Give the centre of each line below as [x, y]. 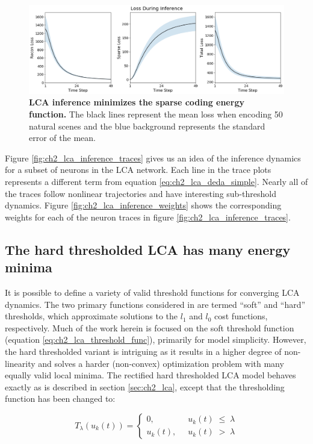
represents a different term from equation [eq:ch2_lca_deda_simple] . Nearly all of [156, 181]
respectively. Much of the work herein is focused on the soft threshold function [150, 327]
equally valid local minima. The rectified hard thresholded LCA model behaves [150, 375]
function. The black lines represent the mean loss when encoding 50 [156, 114]
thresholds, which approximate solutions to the [91, 316]
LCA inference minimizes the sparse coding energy [137, 102]
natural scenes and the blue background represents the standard [147, 126]
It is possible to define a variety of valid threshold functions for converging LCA [152, 292]
